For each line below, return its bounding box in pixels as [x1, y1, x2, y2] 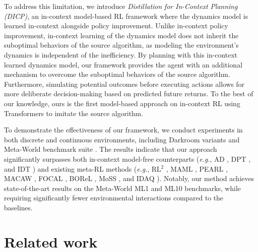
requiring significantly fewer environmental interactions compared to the [4, 192, 223, 203]
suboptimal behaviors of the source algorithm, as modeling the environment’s [4, 40, 239, 50]
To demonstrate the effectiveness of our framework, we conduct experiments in [4, 125, 243, 135]
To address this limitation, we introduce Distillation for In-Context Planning [4, 1, 238, 11]
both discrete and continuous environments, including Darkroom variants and [4, 134, 240, 144]
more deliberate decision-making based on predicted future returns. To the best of [4, 88, 254, 99]
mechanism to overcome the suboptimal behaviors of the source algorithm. [4, 69, 230, 79]
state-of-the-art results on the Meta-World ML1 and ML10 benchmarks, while [4, 183, 241, 193]
